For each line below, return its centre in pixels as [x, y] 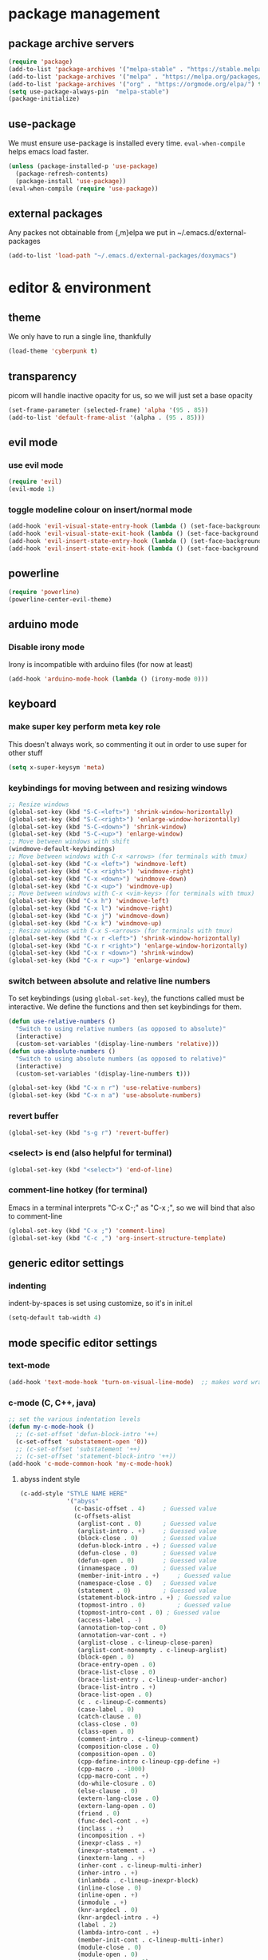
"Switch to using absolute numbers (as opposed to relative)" [121, 1059]
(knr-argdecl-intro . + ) [118, 1918]
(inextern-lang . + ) [111, 1858]
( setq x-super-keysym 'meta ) [57, 767]
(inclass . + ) [100, 1828]
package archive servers [71, 44]
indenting [27, 1286]
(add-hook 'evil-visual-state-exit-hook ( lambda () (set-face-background [134, 534]
